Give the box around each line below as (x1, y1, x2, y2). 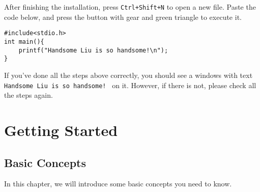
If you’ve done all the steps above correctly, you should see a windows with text (4, 69, 253, 80)
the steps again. (4, 90, 53, 100)
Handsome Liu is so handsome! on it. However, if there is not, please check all (4, 79, 256, 90)
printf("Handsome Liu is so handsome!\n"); (18, 46, 168, 54)
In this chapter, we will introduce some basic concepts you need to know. (4, 178, 232, 189)
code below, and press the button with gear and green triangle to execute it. (4, 11, 242, 22)
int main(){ (4, 38, 44, 45)
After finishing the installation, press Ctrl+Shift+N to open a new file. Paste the (4, 2, 256, 12)
